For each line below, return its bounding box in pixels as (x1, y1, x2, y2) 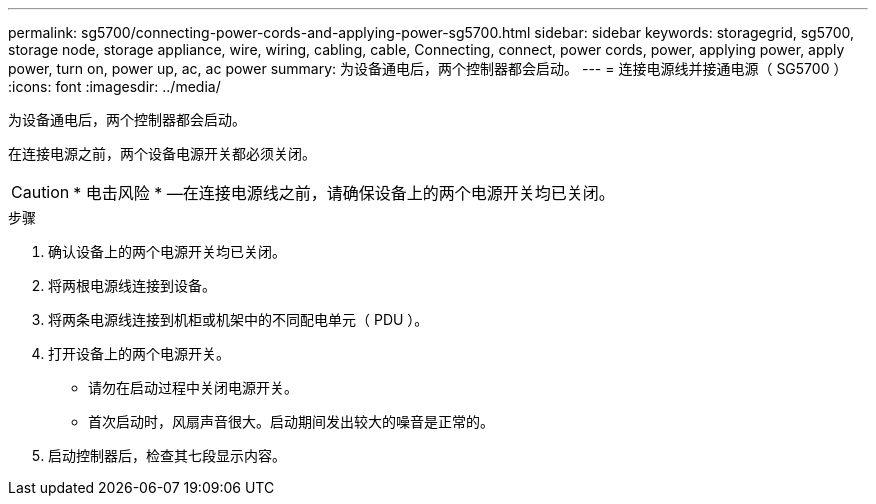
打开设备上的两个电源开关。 (48, 345, 230, 362)
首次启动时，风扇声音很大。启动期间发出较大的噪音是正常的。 (88, 413, 494, 430)
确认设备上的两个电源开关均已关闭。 (48, 243, 286, 260)
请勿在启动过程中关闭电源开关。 (88, 379, 298, 396)
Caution (11, 182, 70, 202)
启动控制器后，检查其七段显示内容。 (48, 447, 286, 464)
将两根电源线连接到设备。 (48, 277, 216, 294)
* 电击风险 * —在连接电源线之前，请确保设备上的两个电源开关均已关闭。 (73, 183, 615, 203)
